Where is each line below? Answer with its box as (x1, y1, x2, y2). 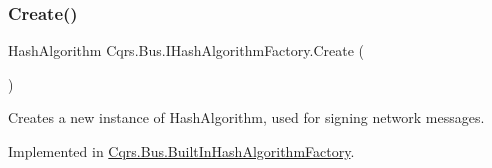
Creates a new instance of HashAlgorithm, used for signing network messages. (8, 107, 485, 128)
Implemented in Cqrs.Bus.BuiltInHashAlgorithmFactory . (8, 141, 355, 161)
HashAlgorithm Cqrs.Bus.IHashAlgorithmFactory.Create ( (8, 40, 364, 61)
